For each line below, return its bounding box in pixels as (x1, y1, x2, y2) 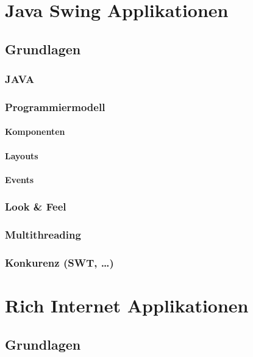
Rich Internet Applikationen (5, 293, 249, 318)
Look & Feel (5, 199, 66, 214)
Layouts (5, 149, 38, 162)
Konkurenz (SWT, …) (5, 255, 114, 270)
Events (5, 173, 34, 186)
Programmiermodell (5, 99, 105, 114)
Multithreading (5, 227, 81, 242)
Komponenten (5, 125, 65, 138)
